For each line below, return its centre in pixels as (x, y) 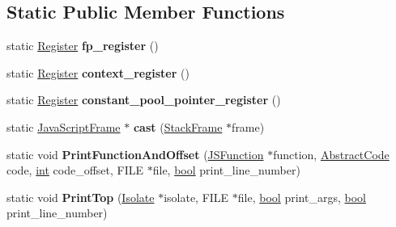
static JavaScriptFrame (64, 126)
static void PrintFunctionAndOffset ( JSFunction (135, 154)
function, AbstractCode (331, 154)
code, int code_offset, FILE (75, 170)
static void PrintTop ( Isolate (81, 197)
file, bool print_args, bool (302, 197)
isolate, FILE (196, 197)
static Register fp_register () (83, 46)
